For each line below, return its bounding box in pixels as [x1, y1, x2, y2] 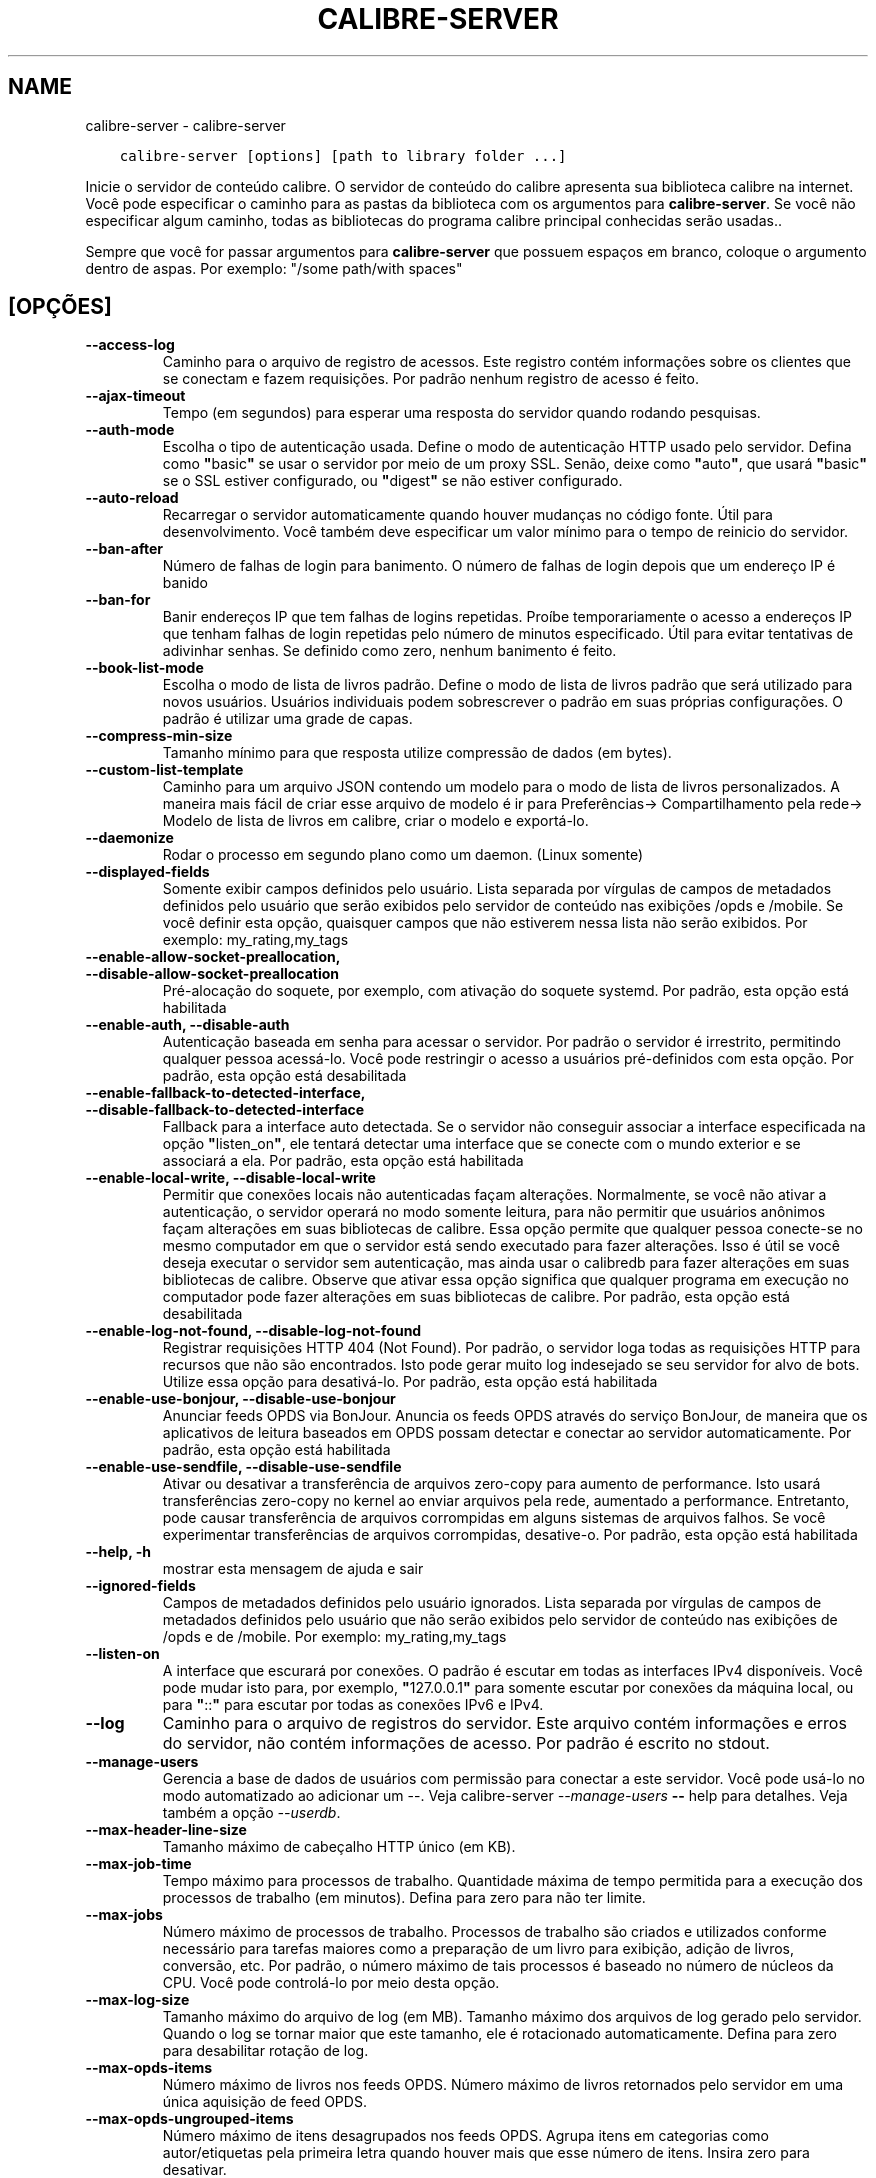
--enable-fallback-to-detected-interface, [85, 1084, 366, 1102]
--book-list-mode [85, 659, 204, 677]
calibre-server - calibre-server [85, 116, 286, 134]
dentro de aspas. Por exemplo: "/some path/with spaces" [85, 259, 463, 277]
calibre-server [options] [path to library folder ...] [119, 147, 567, 164]
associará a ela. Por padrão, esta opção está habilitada [162, 1152, 524, 1170]
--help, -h [85, 1543, 151, 1561]
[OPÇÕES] [8, 294, 112, 320]
